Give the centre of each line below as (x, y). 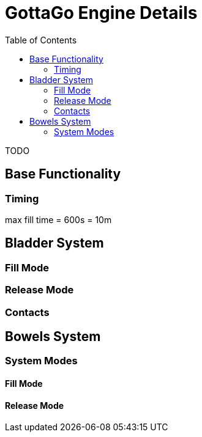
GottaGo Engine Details (101, 13)
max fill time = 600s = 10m (58, 219)
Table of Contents (41, 40)
